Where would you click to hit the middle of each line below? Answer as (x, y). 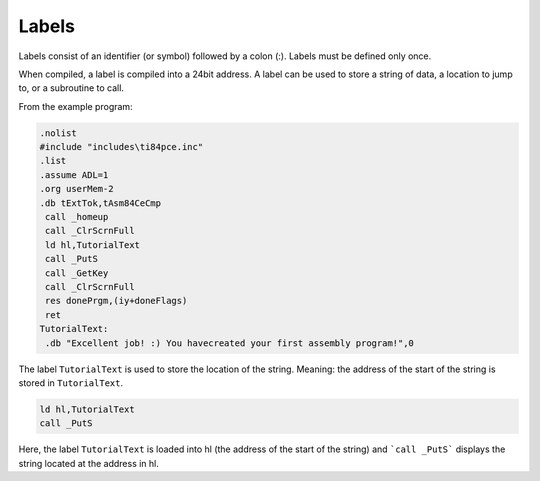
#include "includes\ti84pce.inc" (121, 147)
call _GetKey (77, 273)
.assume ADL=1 (74, 174)
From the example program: (76, 106)
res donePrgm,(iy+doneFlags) (116, 301)
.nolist (58, 133)
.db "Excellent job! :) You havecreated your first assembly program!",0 (230, 343)
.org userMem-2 (76, 189)
